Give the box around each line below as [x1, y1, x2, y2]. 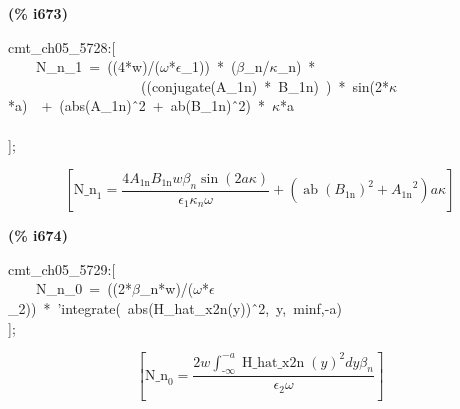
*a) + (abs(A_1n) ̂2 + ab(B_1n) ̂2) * [8, 95, 265, 116]
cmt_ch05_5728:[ [8, 36, 116, 57]
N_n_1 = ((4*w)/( [35, 56, 161, 77]
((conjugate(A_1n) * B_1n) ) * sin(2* [140, 75, 390, 96]
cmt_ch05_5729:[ [8, 258, 116, 279]
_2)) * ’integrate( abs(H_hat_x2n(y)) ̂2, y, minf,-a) [8, 297, 342, 318]
